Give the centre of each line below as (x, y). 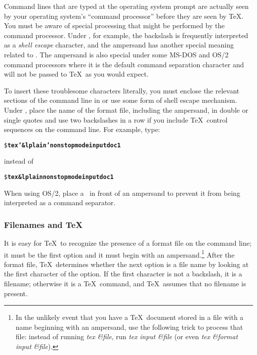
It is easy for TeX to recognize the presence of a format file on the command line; (128, 243)
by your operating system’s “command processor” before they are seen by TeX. (124, 16)
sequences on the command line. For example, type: (82, 129)
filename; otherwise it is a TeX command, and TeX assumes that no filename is (125, 284)
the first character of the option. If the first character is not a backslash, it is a (123, 274)
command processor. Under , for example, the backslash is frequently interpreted (126, 35)
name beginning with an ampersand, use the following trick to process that (129, 327)
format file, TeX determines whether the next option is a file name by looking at (126, 264)
